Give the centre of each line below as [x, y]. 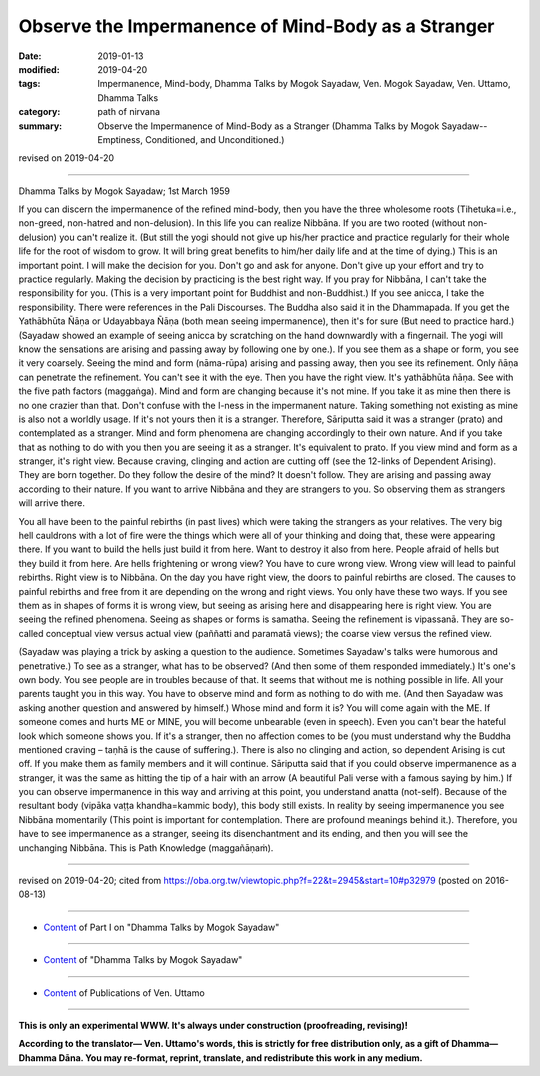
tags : [29, 84]
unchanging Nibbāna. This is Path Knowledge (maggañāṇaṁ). [146, 847]
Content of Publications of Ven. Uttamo [124, 992]
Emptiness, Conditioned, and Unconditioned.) [191, 139]
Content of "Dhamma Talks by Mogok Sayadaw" [143, 960]
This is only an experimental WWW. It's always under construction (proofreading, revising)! [213, 1025]
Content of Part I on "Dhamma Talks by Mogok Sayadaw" [161, 927]
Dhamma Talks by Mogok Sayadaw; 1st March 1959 [124, 191]
